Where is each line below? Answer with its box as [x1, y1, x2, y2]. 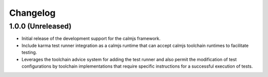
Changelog [9, 7, 56, 18]
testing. [21, 49, 37, 55]
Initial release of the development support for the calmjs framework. [21, 36, 161, 41]
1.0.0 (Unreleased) [9, 22, 72, 31]
